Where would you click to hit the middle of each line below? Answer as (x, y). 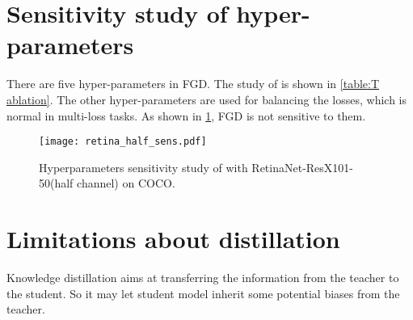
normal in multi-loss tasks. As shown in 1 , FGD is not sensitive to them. (186, 115)
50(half (56, 183)
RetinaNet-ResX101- (302, 167)
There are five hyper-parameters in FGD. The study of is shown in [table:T (193, 84)
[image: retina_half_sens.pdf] (123, 142)
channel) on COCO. (126, 183)
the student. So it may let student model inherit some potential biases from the (203, 293)
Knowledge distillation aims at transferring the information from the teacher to (203, 278)
